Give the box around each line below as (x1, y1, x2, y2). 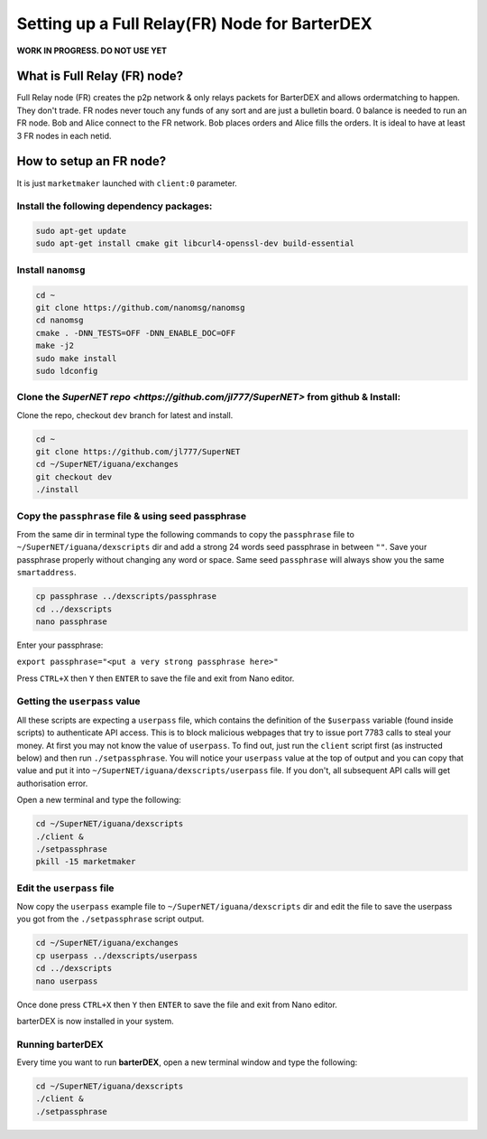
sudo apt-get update (35, 226, 126, 237)
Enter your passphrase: (16, 640, 104, 650)
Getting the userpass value (16, 696, 141, 708)
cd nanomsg (35, 315, 84, 325)
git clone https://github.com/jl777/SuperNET (35, 447, 241, 457)
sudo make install (35, 353, 117, 363)
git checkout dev (35, 471, 113, 482)
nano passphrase (35, 616, 108, 627)
